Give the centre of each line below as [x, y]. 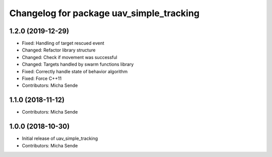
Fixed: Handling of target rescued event [63, 43]
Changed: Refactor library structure [59, 50]
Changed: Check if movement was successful [70, 57]
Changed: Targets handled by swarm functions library [78, 64]
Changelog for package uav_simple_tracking [105, 13]
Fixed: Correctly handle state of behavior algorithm [75, 71]
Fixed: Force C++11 [42, 79]
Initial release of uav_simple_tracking [60, 138]
